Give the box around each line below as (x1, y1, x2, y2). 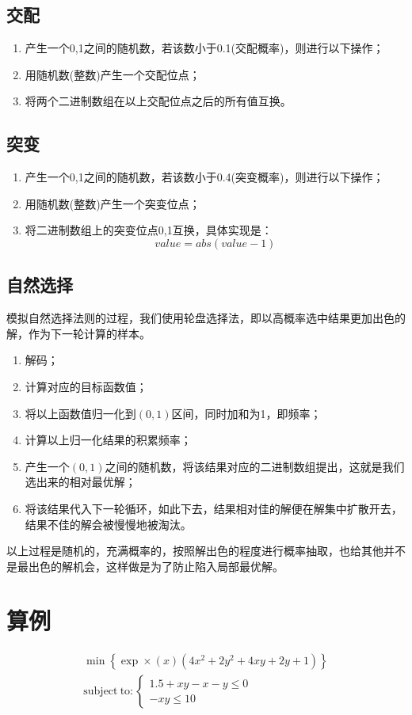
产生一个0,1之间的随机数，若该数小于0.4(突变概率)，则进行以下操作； (25, 169, 384, 185)
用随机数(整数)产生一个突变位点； (25, 195, 200, 211)
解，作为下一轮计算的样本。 (6, 325, 151, 341)
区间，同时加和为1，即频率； (171, 405, 322, 421)
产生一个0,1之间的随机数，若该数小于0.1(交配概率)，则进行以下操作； (25, 40, 384, 56)
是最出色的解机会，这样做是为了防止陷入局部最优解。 (6, 557, 284, 574)
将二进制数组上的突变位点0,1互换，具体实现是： (25, 222, 273, 238)
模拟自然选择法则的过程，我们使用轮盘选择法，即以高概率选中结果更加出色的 (6, 310, 406, 326)
